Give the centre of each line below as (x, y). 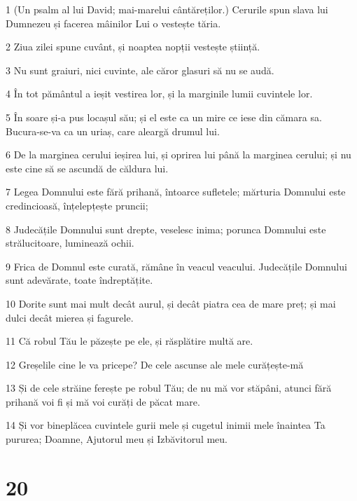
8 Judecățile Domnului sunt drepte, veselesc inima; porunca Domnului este (166, 229)
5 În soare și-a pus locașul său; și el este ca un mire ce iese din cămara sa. (164, 117)
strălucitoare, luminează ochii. (70, 243)
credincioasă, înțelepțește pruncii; (77, 205)
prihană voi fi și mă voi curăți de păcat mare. (103, 401)
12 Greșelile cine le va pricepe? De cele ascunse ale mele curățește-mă (155, 364)
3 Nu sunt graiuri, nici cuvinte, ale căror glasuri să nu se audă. (140, 70)
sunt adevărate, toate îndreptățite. (79, 280)
